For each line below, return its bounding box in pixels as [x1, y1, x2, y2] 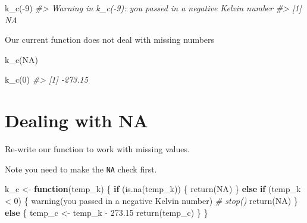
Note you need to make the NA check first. [5, 162, 157, 175]
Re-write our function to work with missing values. [5, 143, 190, 155]
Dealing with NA [5, 108, 148, 133]
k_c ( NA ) [5, 53, 39, 65]
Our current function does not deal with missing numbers [5, 33, 215, 46]
